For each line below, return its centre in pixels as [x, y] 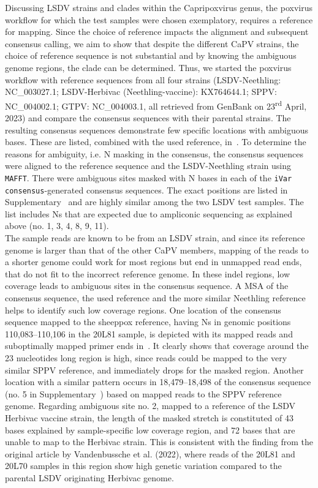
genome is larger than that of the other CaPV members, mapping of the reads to [157, 250]
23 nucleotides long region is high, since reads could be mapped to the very [146, 358]
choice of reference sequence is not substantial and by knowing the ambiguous [151, 55]
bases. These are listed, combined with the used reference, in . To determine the [156, 142]
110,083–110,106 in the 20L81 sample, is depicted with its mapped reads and [149, 333]
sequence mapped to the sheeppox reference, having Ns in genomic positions [148, 322]
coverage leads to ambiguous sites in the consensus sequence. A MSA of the [147, 286]
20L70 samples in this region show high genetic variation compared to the [143, 466]
